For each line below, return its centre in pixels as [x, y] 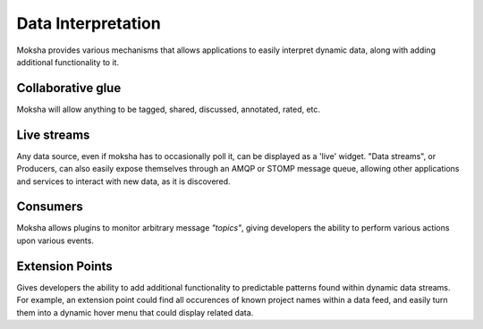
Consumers [50, 207]
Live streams [53, 135]
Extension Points [65, 266]
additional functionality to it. [68, 62]
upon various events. [55, 240]
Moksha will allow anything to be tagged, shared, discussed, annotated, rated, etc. [169, 109]
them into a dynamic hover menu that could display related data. [135, 312]
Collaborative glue [69, 88]
